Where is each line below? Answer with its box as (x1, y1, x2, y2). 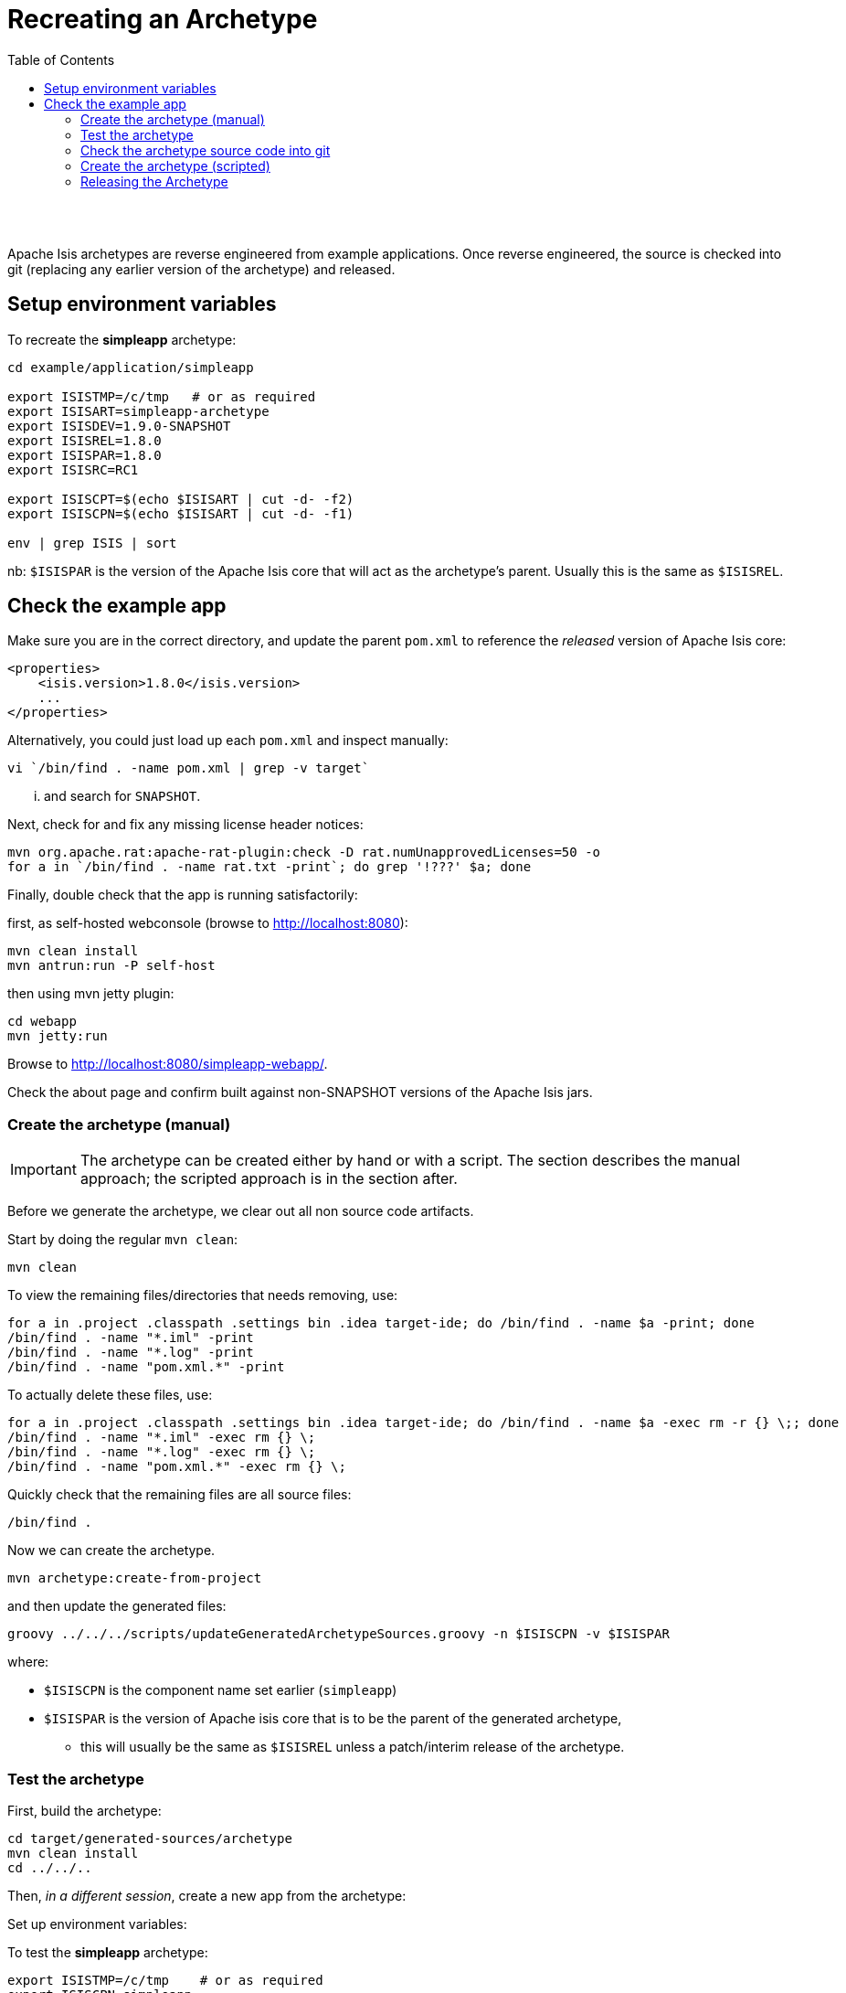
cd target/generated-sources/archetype (7, 1830, 292, 1846)
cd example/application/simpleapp (7, 359, 254, 375)
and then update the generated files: (7, 1598, 227, 1615)
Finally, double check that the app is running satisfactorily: (7, 887, 358, 903)
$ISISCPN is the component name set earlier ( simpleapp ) (44, 1682, 397, 1699)
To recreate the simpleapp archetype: (7, 331, 237, 347)
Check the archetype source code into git (80, 142, 331, 158)
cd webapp (7, 1014, 77, 1029)
